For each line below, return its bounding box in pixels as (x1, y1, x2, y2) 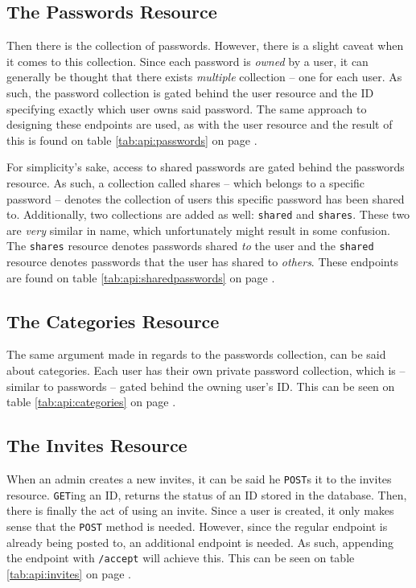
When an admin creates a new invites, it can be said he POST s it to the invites (6, 471, 392, 487)
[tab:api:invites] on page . (6, 565, 131, 582)
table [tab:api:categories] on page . (6, 393, 176, 410)
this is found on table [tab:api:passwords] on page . (6, 131, 257, 148)
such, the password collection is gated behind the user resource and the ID (6, 84, 374, 101)
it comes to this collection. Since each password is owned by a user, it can (6, 52, 369, 69)
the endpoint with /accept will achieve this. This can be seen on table (6, 549, 355, 566)
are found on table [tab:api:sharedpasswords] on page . (6, 269, 275, 286)
